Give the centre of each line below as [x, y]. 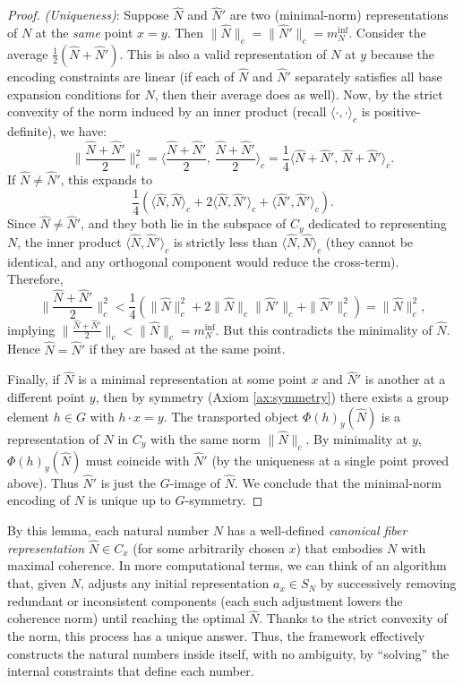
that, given [37, 583]
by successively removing [388, 583]
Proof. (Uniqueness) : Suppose [88, 15]
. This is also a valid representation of [223, 53]
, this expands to [106, 179]
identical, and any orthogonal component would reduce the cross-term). [203, 261]
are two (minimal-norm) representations [339, 15]
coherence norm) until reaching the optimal [126, 618]
